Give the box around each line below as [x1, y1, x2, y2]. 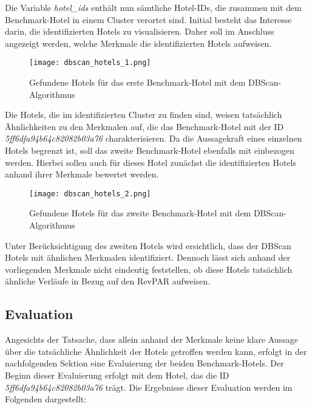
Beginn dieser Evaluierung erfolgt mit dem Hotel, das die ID [5, 368, 229, 381]
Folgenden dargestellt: [5, 393, 87, 405]
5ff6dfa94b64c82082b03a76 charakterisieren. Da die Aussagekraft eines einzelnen [5, 132, 302, 145]
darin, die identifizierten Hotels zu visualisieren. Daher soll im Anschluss [5, 25, 274, 38]
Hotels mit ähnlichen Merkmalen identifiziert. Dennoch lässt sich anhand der [5, 251, 291, 264]
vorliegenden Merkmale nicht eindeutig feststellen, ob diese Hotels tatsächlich [5, 263, 293, 275]
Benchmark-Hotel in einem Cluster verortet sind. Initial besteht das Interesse [5, 13, 292, 26]
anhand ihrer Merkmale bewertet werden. [5, 168, 159, 180]
